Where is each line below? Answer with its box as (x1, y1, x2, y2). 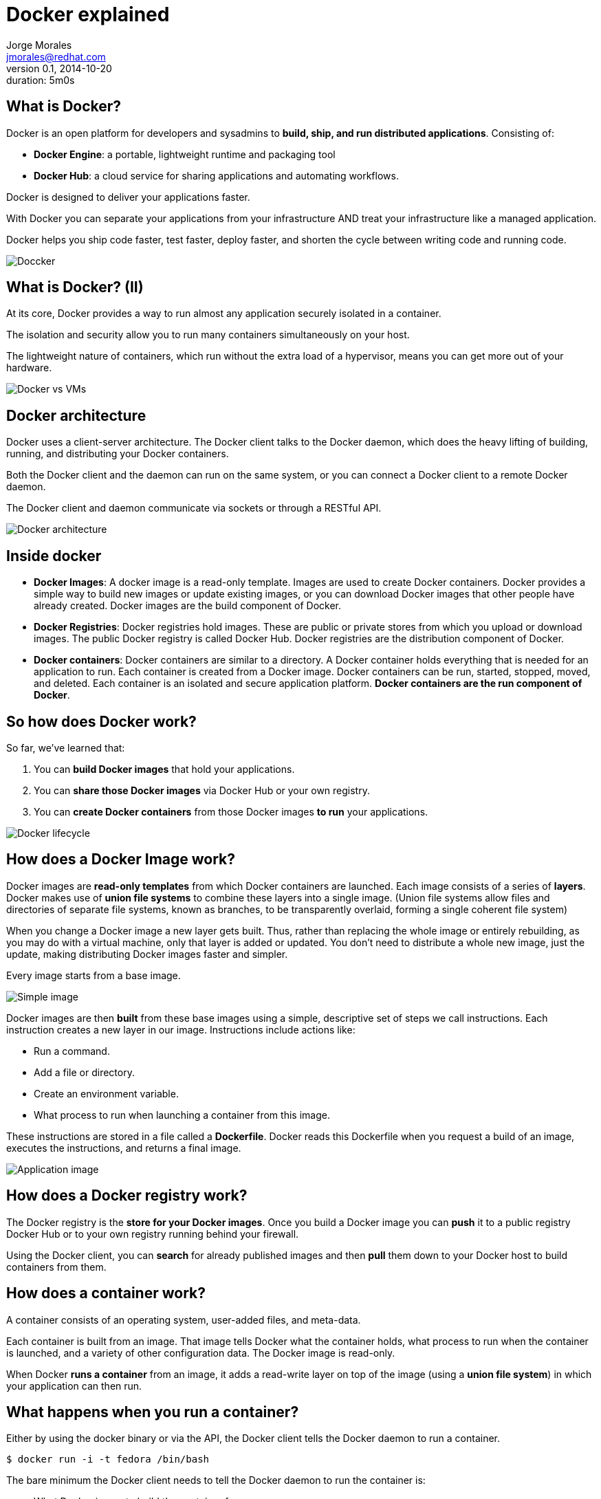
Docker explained (6, 3, 170, 26)
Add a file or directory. (34, 1066, 135, 1078)
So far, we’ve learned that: (6, 741, 125, 754)
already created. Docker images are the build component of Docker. (34, 600, 341, 612)
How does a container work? (6, 1284, 206, 1302)
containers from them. (6, 1260, 107, 1273)
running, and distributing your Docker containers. (6, 448, 229, 460)
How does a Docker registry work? (6, 1187, 248, 1205)
